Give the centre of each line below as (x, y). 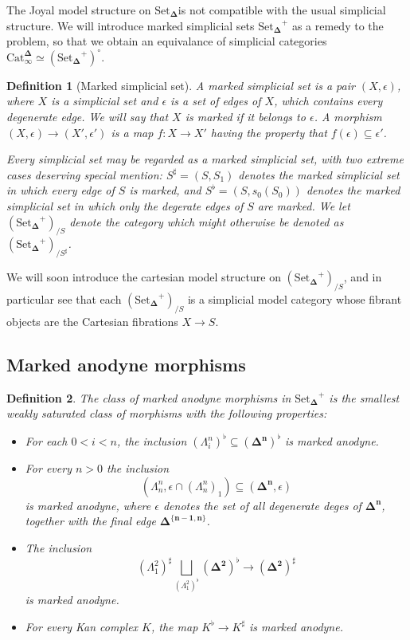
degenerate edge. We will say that (88, 116)
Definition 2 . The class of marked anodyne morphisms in (149, 397)
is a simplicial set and (105, 101)
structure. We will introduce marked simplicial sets (131, 25)
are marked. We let (304, 205)
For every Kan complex (82, 626)
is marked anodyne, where (88, 505)
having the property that (269, 132)
